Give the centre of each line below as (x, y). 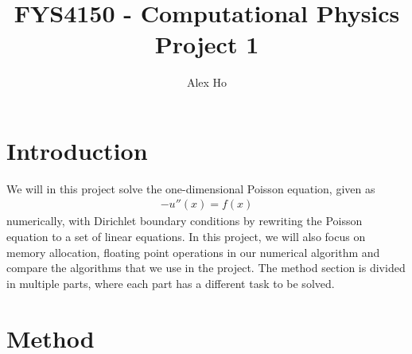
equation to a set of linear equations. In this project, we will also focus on (186, 237)
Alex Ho (207, 82)
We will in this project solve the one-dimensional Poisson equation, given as (191, 188)
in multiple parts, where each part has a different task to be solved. (171, 283)
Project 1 (207, 44)
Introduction (77, 150)
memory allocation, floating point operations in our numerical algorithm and (193, 252)
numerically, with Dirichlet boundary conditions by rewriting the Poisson (185, 221)
